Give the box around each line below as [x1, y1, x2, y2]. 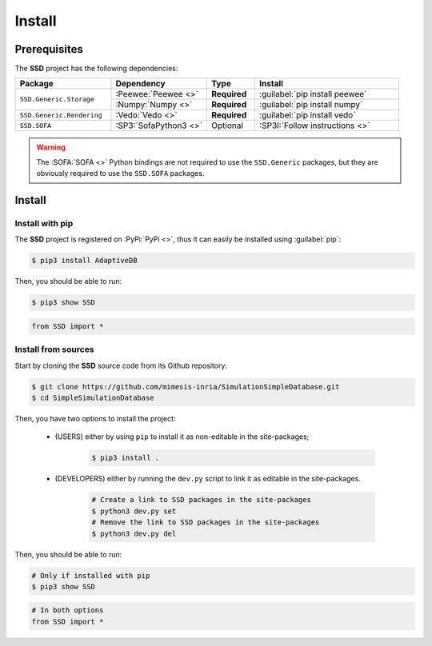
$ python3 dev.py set [91, 506, 177, 516]
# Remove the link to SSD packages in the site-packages [91, 518, 320, 527]
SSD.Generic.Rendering [19, 110, 103, 119]
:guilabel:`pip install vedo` [258, 110, 356, 121]
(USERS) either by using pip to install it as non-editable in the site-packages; [54, 432, 310, 441]
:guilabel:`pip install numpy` [258, 99, 363, 110]
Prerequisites [14, 42, 83, 56]
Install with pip [14, 218, 74, 229]
